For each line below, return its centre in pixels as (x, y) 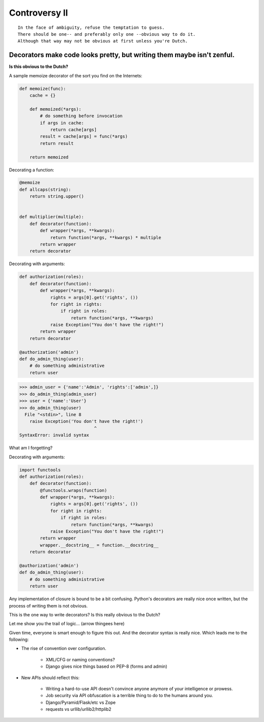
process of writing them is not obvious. (48, 606)
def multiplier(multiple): (52, 217)
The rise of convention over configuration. (64, 649)
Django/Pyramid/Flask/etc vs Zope (81, 702)
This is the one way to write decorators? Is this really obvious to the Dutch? (85, 614)
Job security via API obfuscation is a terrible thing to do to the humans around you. (129, 696)
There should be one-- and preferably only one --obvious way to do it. (107, 34)
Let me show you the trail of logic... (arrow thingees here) (67, 624)
